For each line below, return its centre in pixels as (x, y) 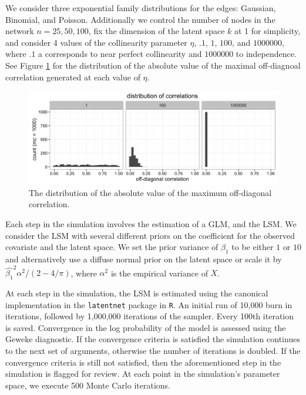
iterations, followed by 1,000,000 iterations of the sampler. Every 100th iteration (150, 316)
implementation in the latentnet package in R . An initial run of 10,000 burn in (149, 304)
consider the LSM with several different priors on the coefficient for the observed (150, 235)
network (20, 31)
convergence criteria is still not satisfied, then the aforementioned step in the (143, 362)
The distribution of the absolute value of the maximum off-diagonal (150, 192)
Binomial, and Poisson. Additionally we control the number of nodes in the (140, 19)
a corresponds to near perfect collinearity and (120, 54)
